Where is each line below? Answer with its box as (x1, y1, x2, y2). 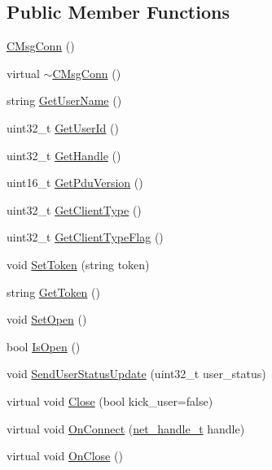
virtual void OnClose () (7, 447, 123, 464)
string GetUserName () (7, 92, 122, 109)
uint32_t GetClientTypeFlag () (7, 228, 164, 246)
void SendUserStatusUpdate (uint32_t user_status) (7, 365, 266, 382)
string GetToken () (7, 283, 100, 300)
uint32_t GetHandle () (7, 146, 121, 163)
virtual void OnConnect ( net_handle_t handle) (7, 420, 245, 437)
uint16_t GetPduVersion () (7, 174, 143, 191)
